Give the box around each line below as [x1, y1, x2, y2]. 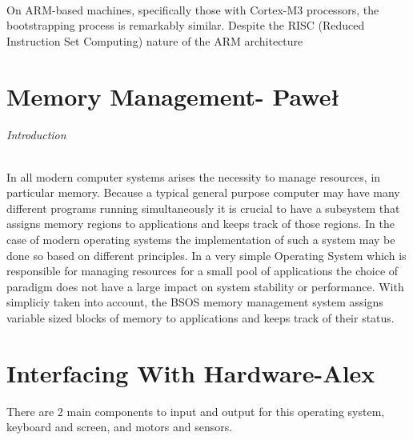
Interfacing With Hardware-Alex [6, 356, 375, 389]
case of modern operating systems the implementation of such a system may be [6, 230, 395, 247]
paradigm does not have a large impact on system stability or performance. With [6, 278, 404, 294]
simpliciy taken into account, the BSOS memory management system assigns [6, 294, 383, 310]
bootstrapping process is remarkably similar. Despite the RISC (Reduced [6, 17, 365, 34]
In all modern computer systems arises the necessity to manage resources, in [6, 168, 381, 185]
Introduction [6, 126, 66, 143]
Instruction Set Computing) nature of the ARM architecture [6, 32, 303, 49]
